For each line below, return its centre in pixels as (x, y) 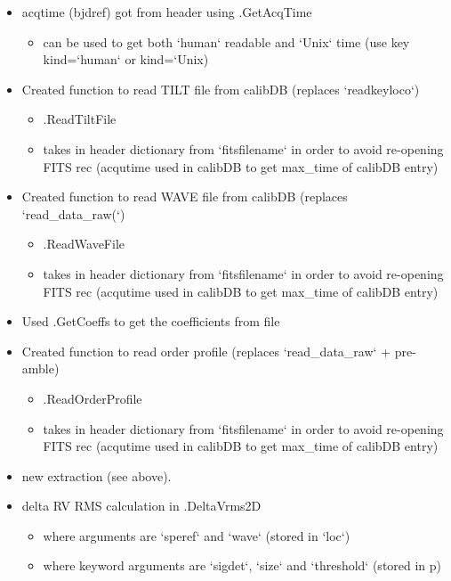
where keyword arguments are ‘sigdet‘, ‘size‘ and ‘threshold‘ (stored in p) (242, 565)
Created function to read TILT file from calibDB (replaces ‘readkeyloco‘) (221, 89)
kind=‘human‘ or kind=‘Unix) (126, 59)
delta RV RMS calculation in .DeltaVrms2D (141, 506)
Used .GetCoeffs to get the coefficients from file (151, 321)
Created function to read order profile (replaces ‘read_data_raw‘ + (206, 351)
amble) (40, 368)
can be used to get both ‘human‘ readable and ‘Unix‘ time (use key (226, 41)
